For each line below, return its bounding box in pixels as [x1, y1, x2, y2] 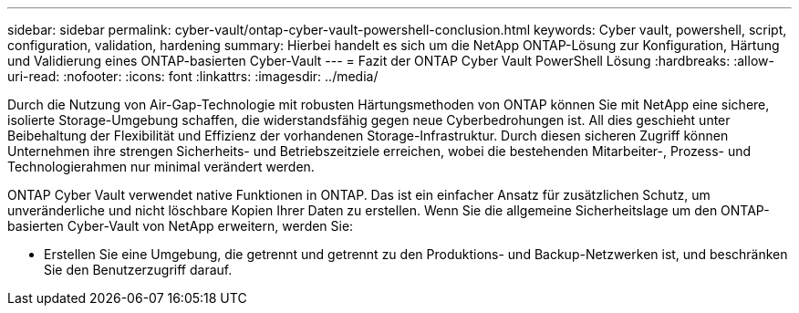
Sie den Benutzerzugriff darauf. [44, 262, 233, 277]
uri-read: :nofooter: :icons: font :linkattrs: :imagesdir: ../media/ [7, 68, 379, 84]
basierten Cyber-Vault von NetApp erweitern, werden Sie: [7, 218, 354, 234]
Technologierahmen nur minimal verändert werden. [7, 159, 315, 174]
